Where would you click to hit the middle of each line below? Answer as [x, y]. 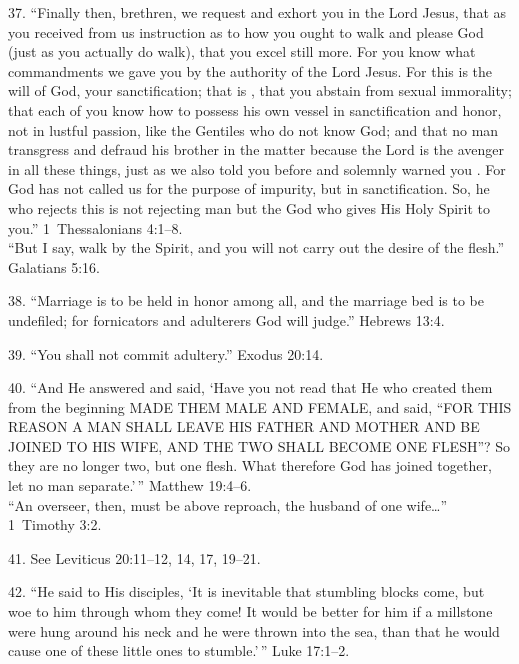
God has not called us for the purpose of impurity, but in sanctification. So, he [249, 188]
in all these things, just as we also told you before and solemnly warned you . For [257, 168]
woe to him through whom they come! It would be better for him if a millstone [250, 611]
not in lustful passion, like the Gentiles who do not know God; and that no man [253, 129]
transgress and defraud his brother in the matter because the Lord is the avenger [256, 149]
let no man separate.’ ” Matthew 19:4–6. [130, 485]
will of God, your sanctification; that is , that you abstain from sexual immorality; [260, 90]
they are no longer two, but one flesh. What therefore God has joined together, [250, 465]
